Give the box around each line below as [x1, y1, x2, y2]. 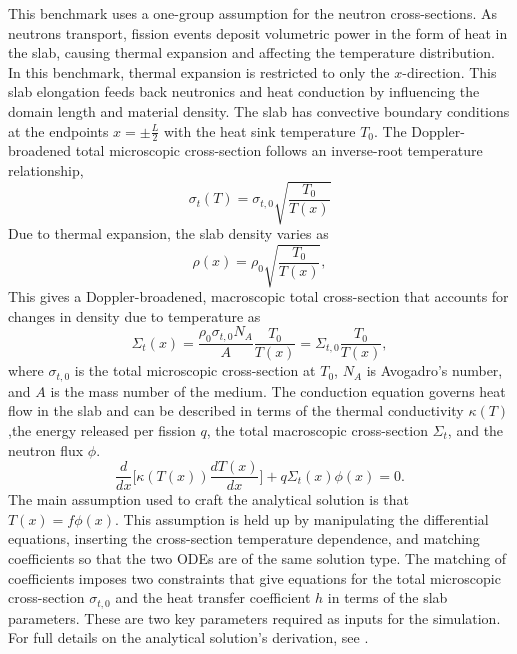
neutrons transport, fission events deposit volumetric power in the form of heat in [8, 22, 508, 43]
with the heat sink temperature [164, 120, 356, 141]
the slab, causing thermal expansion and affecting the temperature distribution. [8, 42, 496, 63]
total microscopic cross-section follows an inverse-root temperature [75, 140, 483, 161]
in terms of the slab [327, 587, 448, 608]
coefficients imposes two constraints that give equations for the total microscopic [8, 567, 501, 588]
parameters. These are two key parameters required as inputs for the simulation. [8, 607, 501, 628]
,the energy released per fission [8, 419, 196, 440]
